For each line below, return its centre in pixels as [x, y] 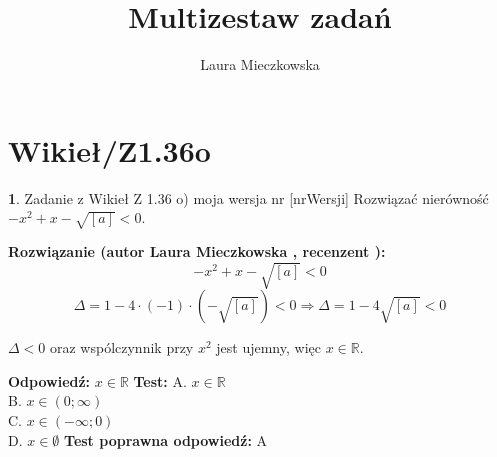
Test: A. [160, 380]
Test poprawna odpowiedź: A [166, 439]
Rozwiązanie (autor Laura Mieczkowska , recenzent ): [197, 251]
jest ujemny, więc [268, 347]
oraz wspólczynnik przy [121, 347]
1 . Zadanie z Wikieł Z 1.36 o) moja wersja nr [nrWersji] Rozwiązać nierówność [248, 197]
